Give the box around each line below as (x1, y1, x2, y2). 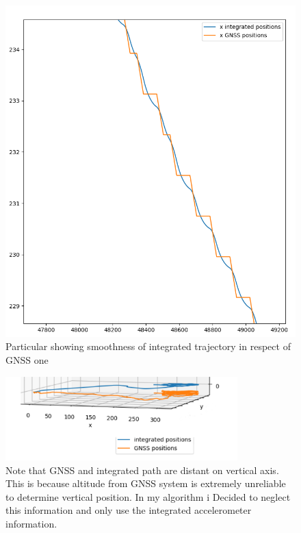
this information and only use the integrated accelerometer (5, 503, 252, 517)
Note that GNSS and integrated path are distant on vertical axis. (5, 462, 279, 477)
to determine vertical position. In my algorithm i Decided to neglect (5, 489, 291, 504)
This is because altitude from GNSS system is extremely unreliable (5, 476, 286, 491)
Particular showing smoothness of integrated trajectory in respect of (5, 339, 291, 354)
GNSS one (5, 353, 49, 367)
